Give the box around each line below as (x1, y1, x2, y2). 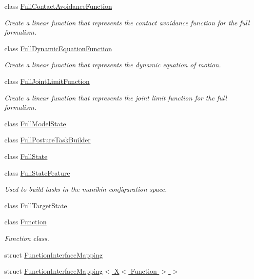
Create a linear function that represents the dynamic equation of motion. (4, 60, 221, 70)
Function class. (4, 233, 49, 243)
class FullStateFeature (4, 167, 70, 178)
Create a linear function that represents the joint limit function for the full (4, 92, 227, 102)
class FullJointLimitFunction (4, 76, 90, 86)
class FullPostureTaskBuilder (4, 135, 91, 145)
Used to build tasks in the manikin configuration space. (4, 184, 167, 194)
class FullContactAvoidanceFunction (4, 1, 112, 11)
